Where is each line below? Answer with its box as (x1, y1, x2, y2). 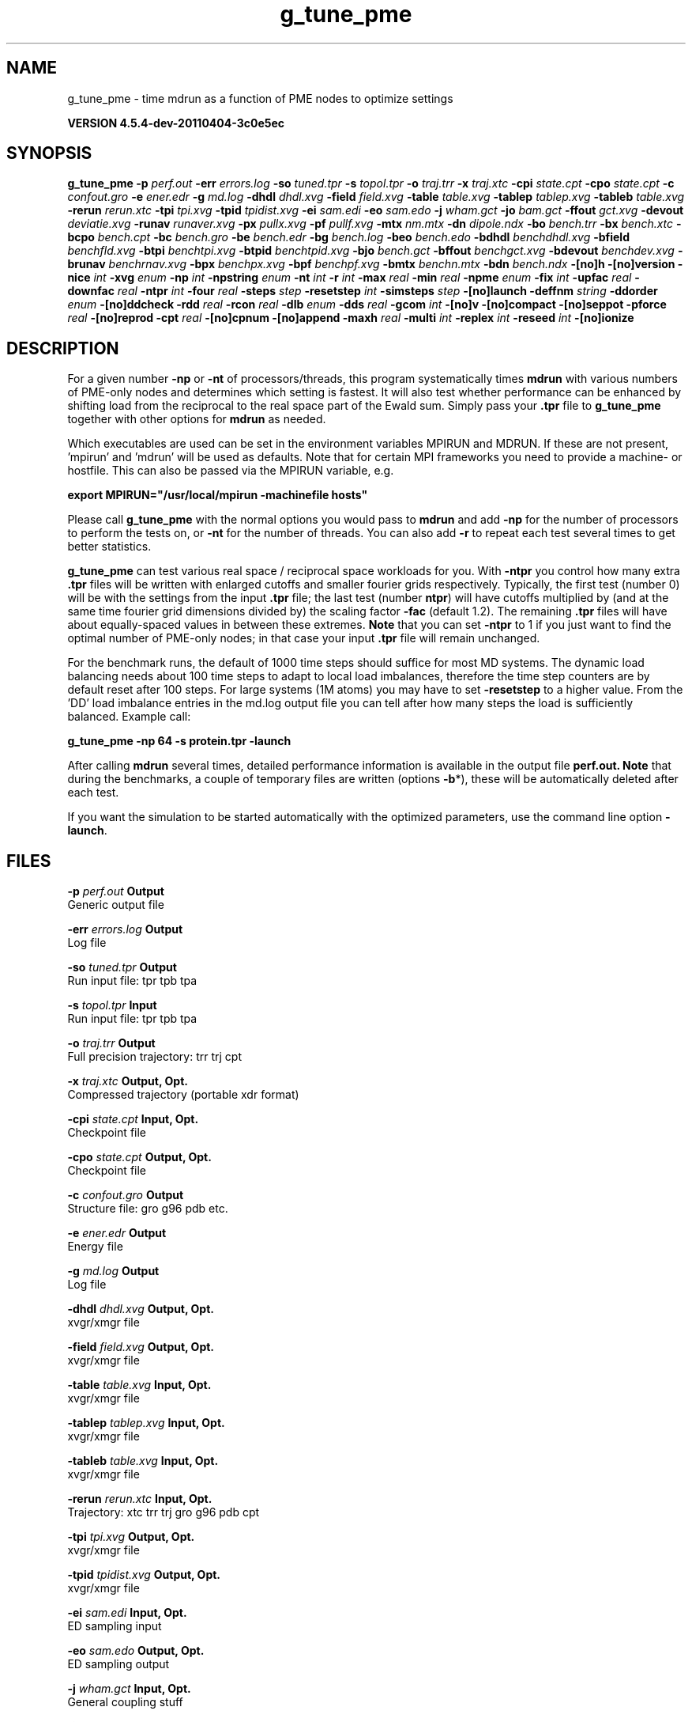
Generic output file (67, 898, 164, 912)
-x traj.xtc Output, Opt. (67, 1074, 188, 1088)
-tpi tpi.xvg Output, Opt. (67, 1530, 195, 1544)
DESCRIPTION (6, 338, 119, 358)
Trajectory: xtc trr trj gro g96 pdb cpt (67, 1505, 260, 1520)
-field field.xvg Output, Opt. (67, 1340, 215, 1354)
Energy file (67, 1239, 123, 1254)
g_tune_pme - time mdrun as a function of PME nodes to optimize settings (67, 91, 453, 105)
